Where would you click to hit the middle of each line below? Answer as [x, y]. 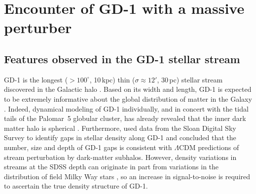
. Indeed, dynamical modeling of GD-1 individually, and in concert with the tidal [126, 108]
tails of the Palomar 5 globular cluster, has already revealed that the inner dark [125, 118]
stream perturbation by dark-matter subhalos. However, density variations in [120, 157]
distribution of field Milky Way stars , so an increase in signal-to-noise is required [127, 176]
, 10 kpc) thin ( [112, 79]
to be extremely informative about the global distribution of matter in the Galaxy [128, 98]
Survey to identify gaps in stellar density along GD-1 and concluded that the [120, 137]
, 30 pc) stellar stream [190, 79]
